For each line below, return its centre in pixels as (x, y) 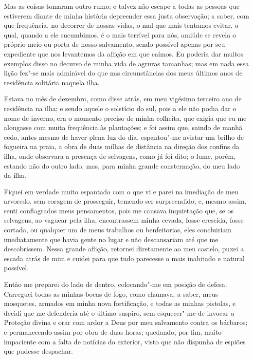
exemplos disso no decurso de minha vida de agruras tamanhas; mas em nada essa (126, 63)
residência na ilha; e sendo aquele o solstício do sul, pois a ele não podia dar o (120, 108)
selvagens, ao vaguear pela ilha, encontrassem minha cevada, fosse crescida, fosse (124, 220)
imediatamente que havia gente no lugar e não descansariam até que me (111, 239)
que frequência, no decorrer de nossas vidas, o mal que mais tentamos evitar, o (121, 25)
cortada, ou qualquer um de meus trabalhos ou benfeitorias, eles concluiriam (118, 230)
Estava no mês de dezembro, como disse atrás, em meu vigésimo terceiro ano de (123, 99)
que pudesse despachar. (38, 351)
